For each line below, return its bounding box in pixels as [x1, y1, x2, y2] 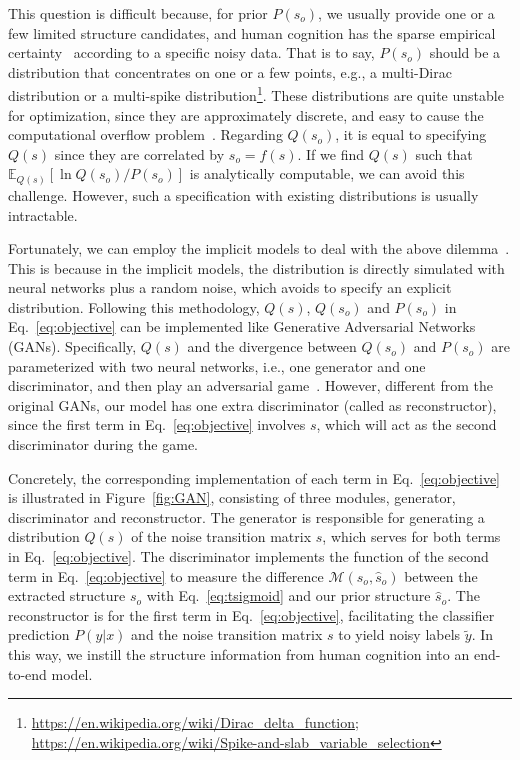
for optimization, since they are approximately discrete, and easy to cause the [8, 104, 484, 125]
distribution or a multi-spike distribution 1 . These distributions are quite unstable [8, 82, 504, 106]
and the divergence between [187, 336, 357, 357]
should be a [429, 42, 501, 63]
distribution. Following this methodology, [8, 296, 260, 317]
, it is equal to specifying [335, 124, 487, 145]
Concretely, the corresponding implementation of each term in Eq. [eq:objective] [8, 467, 501, 488]
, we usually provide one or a [318, 3, 495, 23]
